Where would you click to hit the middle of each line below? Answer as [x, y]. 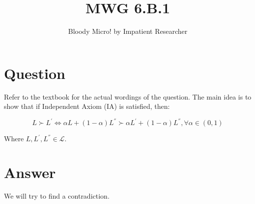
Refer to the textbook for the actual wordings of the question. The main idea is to [128, 96]
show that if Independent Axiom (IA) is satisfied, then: [87, 106]
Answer [30, 172]
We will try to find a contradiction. [57, 196]
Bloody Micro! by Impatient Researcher [128, 31]
